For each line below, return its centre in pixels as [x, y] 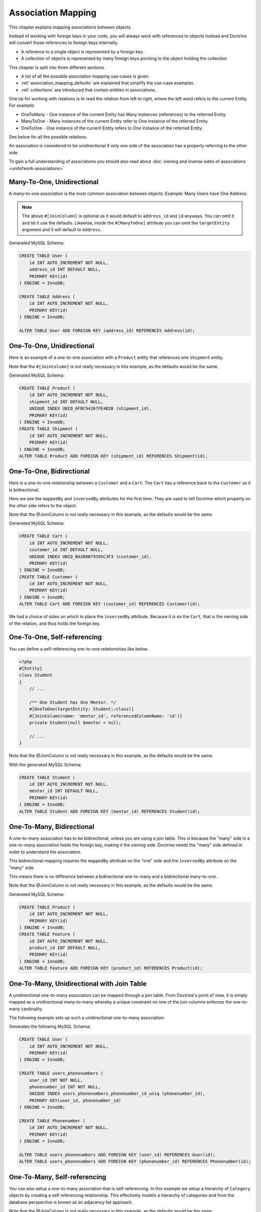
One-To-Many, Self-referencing [58, 1177]
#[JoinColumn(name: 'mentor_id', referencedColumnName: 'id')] [106, 716]
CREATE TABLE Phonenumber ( [52, 1121]
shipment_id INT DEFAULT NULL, [66, 402]
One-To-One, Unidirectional [51, 346]
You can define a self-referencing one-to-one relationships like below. [79, 649]
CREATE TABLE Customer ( [49, 577]
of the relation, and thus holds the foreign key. [55, 623]
